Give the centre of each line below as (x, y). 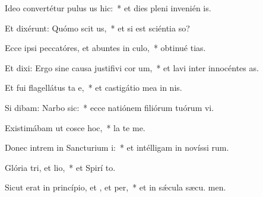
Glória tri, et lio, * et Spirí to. (60, 167)
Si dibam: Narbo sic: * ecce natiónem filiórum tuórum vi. (110, 107)
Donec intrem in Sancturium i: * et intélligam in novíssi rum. (117, 147)
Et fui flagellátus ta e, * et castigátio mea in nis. (94, 88)
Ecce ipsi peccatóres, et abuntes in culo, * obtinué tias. (105, 48)
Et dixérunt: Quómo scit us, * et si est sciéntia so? (97, 28)
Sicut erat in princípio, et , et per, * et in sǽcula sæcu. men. (115, 187)
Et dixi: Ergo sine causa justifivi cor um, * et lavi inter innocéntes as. (132, 67)
